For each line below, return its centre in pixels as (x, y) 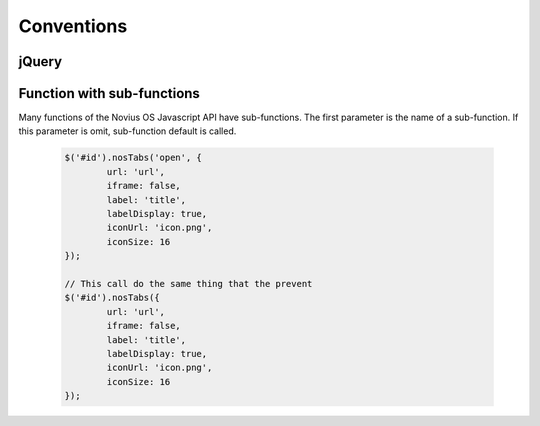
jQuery (40, 61)
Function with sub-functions (109, 93)
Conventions (73, 26)
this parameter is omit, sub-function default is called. (127, 131)
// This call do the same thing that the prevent (188, 283)
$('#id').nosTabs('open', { (133, 158)
